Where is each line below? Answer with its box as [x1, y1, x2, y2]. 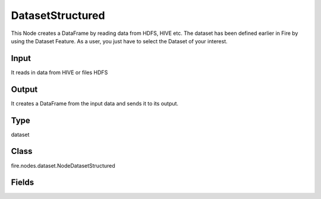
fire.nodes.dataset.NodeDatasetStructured [11, 162, 115, 169]
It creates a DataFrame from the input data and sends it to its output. [11, 99, 178, 107]
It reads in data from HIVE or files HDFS [11, 69, 108, 76]
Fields [11, 178, 34, 188]
